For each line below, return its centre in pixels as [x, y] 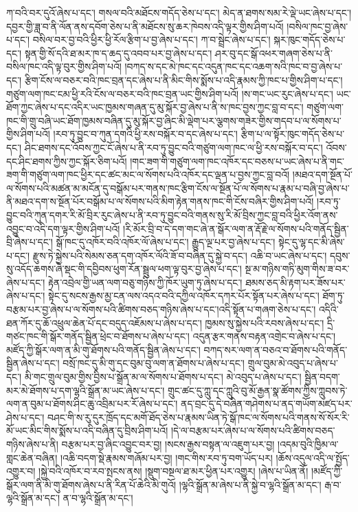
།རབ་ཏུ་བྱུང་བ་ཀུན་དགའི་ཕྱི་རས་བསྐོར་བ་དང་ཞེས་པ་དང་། [145, 134]
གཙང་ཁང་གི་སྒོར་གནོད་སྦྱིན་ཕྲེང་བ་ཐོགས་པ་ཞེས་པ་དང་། [98, 336]
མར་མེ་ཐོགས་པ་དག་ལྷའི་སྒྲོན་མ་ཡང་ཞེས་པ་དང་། [86, 390]
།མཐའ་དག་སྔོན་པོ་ [322, 174]
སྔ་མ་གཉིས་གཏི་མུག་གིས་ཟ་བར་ [297, 269]
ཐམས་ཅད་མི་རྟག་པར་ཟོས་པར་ [295, 282]
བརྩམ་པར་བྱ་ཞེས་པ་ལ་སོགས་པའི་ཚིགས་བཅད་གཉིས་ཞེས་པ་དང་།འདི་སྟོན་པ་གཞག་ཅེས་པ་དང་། [161, 309]
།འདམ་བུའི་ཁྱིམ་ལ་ [308, 444]
